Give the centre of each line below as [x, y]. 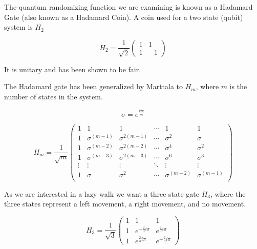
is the [238, 86]
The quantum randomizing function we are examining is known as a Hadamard [128, 7]
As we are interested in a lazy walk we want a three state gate [102, 193]
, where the [228, 193]
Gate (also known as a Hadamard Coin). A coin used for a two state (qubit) [124, 17]
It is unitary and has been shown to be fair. [73, 69]
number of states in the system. [53, 96]
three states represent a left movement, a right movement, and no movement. [125, 204]
